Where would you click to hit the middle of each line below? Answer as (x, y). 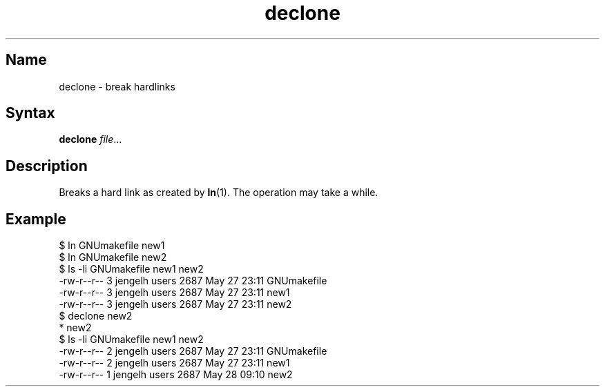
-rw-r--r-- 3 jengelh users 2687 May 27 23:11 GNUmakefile (193, 281)
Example (36, 219)
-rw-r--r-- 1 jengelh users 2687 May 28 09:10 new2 (176, 375)
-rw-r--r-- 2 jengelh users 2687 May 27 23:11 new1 (174, 363)
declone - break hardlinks (117, 86)
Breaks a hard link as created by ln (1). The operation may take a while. (219, 193)
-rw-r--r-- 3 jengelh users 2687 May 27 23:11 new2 (175, 304)
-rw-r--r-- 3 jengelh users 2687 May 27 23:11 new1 (174, 293)
